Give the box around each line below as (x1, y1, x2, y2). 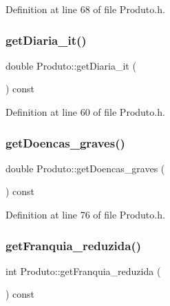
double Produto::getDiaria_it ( (6, 58, 136, 72)
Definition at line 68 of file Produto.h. (6, 2, 165, 16)
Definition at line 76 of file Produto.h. (6, 207, 165, 221)
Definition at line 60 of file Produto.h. (6, 105, 165, 119)
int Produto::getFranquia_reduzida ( (6, 263, 161, 278)
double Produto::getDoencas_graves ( (6, 161, 165, 175)
